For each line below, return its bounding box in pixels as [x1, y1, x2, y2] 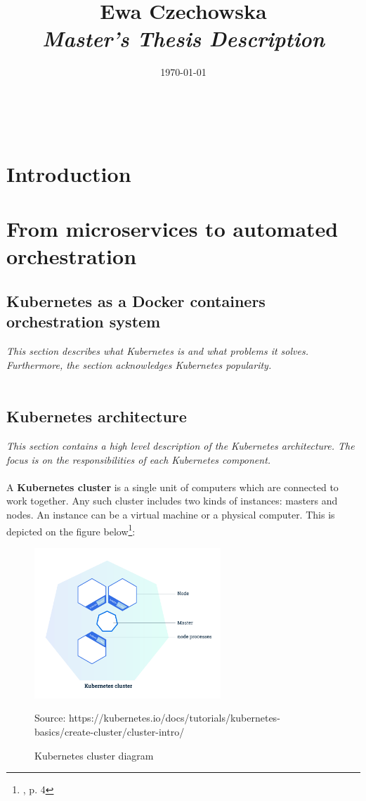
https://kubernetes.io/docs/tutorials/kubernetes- [69, 710, 280, 725]
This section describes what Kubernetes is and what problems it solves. [6, 344, 308, 358]
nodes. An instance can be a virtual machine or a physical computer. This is [6, 507, 335, 521]
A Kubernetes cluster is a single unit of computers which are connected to [6, 479, 339, 494]
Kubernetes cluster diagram [34, 748, 154, 762]
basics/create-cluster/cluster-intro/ [34, 724, 185, 738]
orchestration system [6, 311, 161, 332]
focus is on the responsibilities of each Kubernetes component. [6, 452, 271, 467]
